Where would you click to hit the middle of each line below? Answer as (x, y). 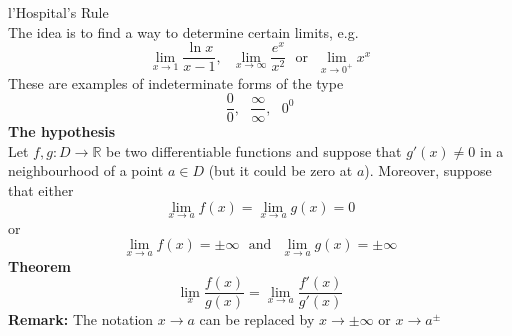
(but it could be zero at (280, 170)
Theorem (39, 265)
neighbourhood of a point (86, 170)
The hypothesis (62, 131)
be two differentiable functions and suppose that (254, 150)
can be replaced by (257, 319)
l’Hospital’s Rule (58, 12)
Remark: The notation (81, 319)
